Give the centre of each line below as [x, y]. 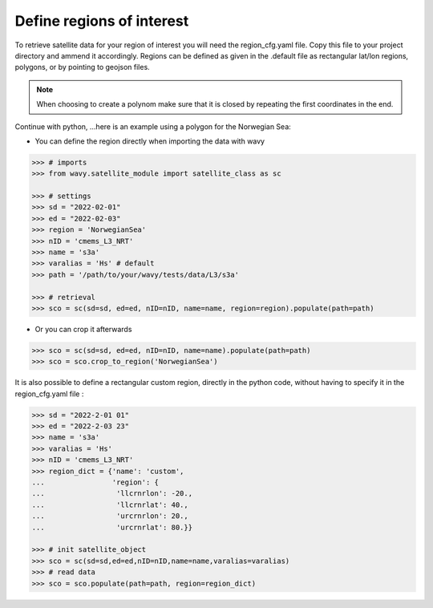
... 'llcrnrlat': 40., [110, 505]
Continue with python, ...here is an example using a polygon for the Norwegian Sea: [153, 126]
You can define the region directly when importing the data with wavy [150, 141]
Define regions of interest [102, 21]
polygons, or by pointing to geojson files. [82, 67]
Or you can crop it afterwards [83, 329]
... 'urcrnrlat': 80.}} [112, 527]
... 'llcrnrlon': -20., [112, 494]
